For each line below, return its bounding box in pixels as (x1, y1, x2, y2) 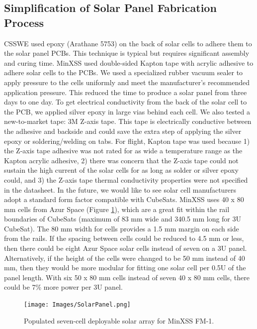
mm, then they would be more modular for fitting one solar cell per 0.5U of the (4, 262, 246, 273)
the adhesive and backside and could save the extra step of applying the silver (4, 125, 242, 136)
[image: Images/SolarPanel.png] (24, 301, 131, 309)
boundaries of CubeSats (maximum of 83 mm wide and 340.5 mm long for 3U (4, 214, 242, 224)
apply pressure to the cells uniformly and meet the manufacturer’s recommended (4, 77, 250, 87)
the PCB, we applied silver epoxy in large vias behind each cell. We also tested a (4, 106, 251, 116)
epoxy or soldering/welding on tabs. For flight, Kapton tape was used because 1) (4, 135, 250, 146)
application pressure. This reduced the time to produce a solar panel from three (4, 87, 247, 97)
